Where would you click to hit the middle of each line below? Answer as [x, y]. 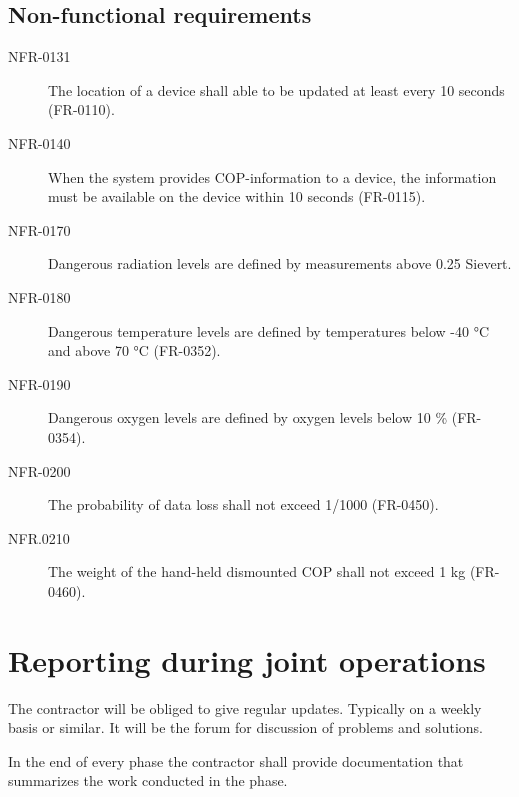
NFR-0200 [39, 470]
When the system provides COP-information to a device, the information [272, 176]
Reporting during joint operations [247, 659]
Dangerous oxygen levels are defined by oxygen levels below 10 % [248, 417]
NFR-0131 [39, 56]
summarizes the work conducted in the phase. [148, 780]
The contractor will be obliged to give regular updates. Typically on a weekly [245, 707]
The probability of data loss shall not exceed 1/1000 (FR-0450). [243, 504]
